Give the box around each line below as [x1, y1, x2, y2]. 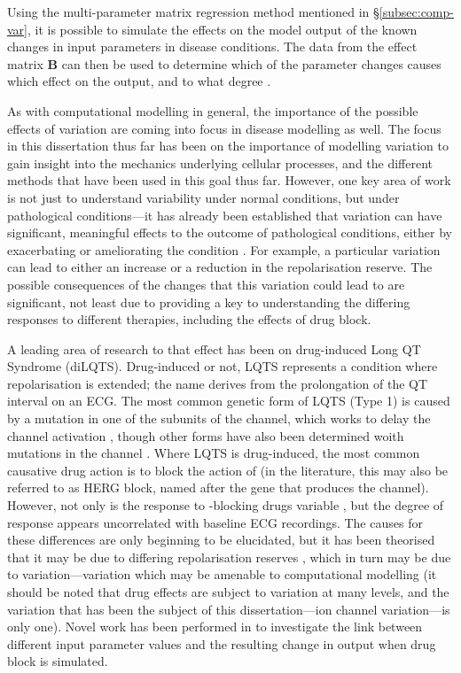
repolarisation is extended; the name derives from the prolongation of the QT [7, 374, 428, 392]
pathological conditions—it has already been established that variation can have [7, 205, 442, 224]
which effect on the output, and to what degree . [7, 72, 271, 90]
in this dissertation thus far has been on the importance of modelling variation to [7, 136, 449, 155]
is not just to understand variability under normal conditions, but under [7, 188, 400, 206]
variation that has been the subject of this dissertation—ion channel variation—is [7, 600, 450, 618]
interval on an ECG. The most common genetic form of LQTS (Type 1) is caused [7, 391, 450, 410]
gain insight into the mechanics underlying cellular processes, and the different [7, 153, 434, 172]
